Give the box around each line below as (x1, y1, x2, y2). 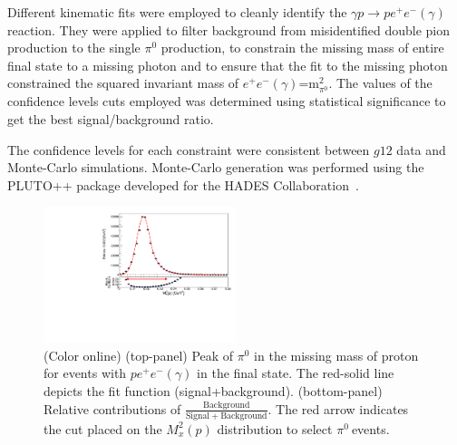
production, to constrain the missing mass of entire (160, 38, 444, 57)
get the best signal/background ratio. (7, 109, 214, 128)
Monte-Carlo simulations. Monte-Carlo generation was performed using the (7, 158, 424, 177)
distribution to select (217, 419, 333, 438)
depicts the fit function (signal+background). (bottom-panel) (44, 381, 383, 400)
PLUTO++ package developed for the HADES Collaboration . (7, 175, 359, 194)
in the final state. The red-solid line (197, 363, 394, 382)
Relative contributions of (44, 399, 181, 418)
